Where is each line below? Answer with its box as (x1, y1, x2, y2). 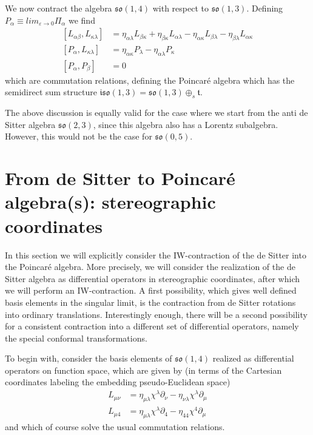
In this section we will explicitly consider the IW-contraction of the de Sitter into (5, 248, 306, 261)
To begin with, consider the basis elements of (5, 352, 172, 365)
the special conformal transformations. (5, 331, 147, 344)
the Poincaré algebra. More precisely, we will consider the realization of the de (5, 260, 295, 273)
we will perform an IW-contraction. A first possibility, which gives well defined (5, 284, 297, 297)
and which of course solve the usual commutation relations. (5, 420, 225, 433)
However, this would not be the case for (5, 130, 152, 143)
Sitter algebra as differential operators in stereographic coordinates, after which (5, 272, 300, 285)
